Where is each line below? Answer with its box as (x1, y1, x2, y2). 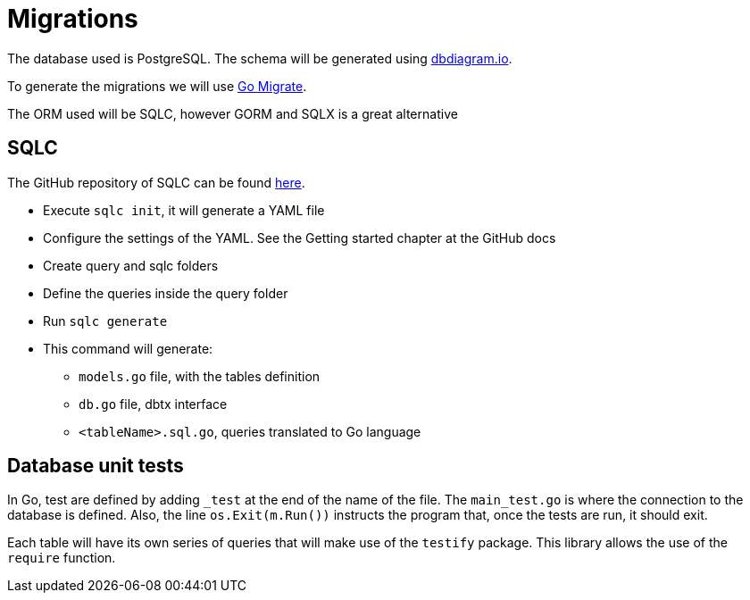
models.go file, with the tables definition (79, 368, 321, 384)
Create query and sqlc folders (43, 257, 219, 273)
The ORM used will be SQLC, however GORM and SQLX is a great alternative (7, 105, 458, 121)
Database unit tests (7, 454, 184, 478)
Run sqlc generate (43, 312, 168, 329)
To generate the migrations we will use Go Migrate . (7, 78, 307, 94)
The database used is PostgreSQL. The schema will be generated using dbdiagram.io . (7, 50, 512, 66)
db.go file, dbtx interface (79, 396, 228, 412)
